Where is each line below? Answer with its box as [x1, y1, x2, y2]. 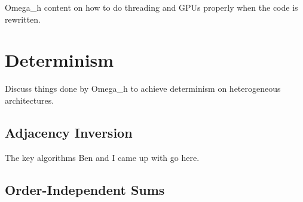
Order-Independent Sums [5, 180, 165, 198]
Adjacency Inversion [5, 123, 133, 141]
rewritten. [5, 13, 41, 25]
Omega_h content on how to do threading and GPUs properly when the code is [5, 1, 298, 13]
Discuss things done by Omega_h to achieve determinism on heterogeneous [5, 82, 281, 95]
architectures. [5, 94, 54, 106]
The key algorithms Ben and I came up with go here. [5, 151, 200, 163]
